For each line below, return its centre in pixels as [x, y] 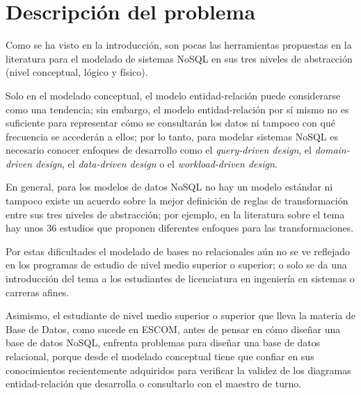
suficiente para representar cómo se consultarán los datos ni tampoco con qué [170, 123]
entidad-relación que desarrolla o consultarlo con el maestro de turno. [154, 384]
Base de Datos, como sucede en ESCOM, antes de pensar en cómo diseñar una [173, 329]
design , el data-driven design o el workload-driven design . [157, 163]
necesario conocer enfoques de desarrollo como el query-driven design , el [159, 150]
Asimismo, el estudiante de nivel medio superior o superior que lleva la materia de [180, 315]
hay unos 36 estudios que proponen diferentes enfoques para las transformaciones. [180, 228]
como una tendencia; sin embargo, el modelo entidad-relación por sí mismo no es [177, 109]
